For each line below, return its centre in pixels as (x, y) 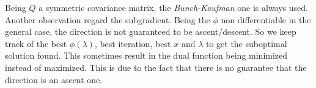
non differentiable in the (266, 19)
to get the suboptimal (246, 43)
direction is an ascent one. (54, 79)
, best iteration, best (133, 43)
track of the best (36, 43)
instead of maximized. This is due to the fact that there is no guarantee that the (156, 67)
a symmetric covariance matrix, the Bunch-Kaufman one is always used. (173, 7)
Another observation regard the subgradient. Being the (108, 19)
